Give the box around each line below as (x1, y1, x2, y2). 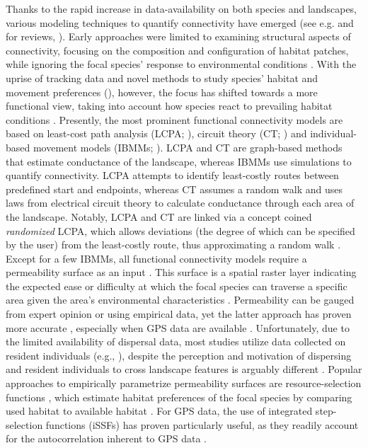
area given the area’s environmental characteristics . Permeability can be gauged (6, 292, 355, 307)
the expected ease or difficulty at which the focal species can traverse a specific (6, 278, 347, 293)
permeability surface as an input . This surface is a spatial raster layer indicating (6, 265, 357, 280)
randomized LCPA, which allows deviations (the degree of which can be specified (6, 223, 355, 238)
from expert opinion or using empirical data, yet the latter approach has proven (6, 306, 352, 321)
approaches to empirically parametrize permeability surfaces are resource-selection (6, 376, 362, 391)
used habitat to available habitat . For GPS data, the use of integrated (6, 403, 313, 418)
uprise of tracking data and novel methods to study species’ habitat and (6, 70, 318, 85)
